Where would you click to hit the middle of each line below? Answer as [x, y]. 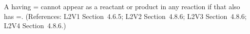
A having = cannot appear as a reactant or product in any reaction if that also [122, 6]
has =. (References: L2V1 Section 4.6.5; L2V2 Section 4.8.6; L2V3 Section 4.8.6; [125, 16]
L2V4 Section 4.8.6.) [35, 25]
